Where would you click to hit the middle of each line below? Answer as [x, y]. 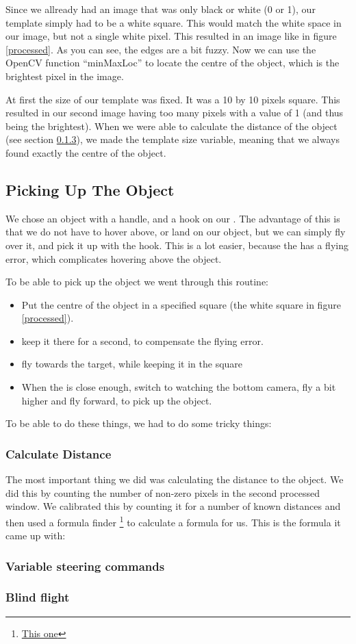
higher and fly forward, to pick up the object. [117, 400]
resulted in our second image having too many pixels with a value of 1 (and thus [175, 113]
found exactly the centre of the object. [86, 152]
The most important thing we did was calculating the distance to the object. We [175, 479]
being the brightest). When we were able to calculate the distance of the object [171, 126]
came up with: [36, 536]
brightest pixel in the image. [65, 76]
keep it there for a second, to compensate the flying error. [142, 340]
